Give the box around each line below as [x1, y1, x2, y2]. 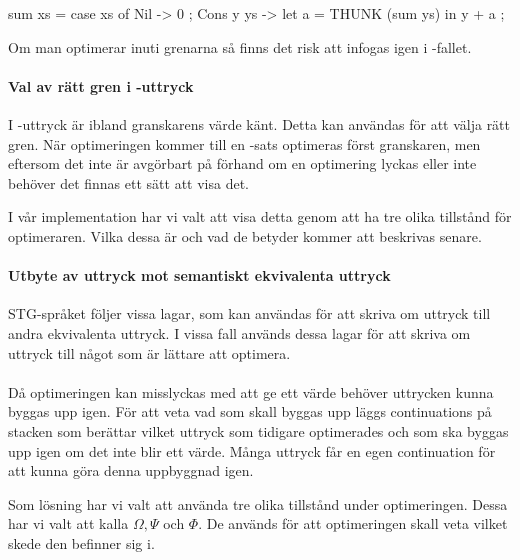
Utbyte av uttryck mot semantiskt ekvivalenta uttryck [8, 265, 391, 286]
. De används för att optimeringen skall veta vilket [198, 513, 508, 534]
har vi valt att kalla [8, 513, 129, 534]
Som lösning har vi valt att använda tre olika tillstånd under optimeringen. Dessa [8, 493, 508, 514]
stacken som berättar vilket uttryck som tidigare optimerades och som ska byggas [8, 420, 509, 441]
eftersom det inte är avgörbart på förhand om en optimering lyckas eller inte [8, 153, 477, 174]
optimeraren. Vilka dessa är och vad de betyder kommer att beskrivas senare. [8, 225, 482, 246]
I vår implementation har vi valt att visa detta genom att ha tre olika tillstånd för [8, 206, 512, 227]
